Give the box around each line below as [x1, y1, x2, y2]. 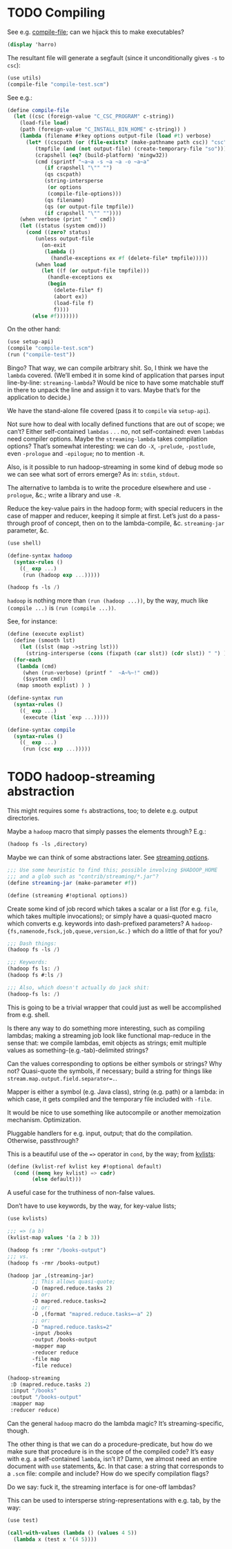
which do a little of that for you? [132, 926, 223, 935]
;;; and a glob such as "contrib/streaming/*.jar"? [7, 873, 159, 880]
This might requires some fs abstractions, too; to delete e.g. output [7, 807, 198, 815]
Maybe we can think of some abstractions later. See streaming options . [7, 853, 209, 861]
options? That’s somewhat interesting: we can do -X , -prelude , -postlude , [7, 442, 215, 450]
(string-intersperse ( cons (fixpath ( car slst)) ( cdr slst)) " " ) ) [25, 650, 227, 657]
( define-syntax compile [7, 726, 76, 733]
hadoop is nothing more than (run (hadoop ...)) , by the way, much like [7, 596, 209, 605]
